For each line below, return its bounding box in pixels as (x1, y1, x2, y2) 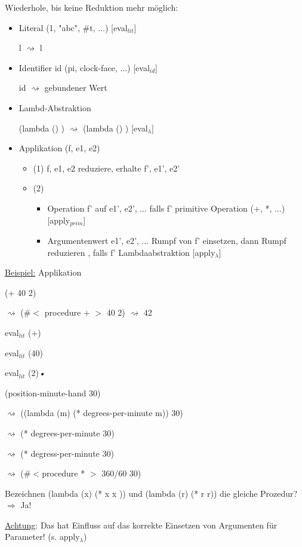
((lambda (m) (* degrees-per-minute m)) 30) (20, 407, 183, 419)
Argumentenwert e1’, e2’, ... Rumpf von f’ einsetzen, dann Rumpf (47, 234, 286, 246)
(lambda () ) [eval (83, 121, 148, 134)
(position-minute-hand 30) (5, 386, 101, 399)
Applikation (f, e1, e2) (19, 142, 100, 154)
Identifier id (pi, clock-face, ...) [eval (19, 61, 150, 74)
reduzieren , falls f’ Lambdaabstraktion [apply (47, 246, 215, 258)
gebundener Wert (44, 81, 107, 94)
